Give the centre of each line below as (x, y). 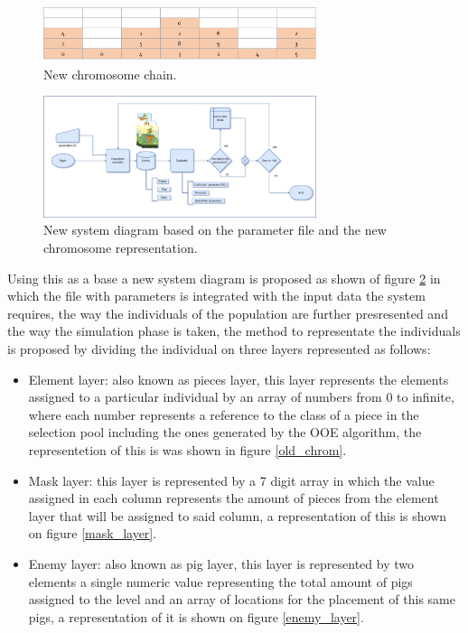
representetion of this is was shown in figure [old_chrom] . (187, 449)
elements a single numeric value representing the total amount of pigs (220, 581)
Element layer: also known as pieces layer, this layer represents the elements (239, 379)
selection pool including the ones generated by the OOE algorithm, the (225, 432)
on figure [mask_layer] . (93, 533)
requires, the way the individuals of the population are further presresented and (228, 313)
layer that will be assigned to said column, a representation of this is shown (238, 515)
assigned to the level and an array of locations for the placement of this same (242, 599)
